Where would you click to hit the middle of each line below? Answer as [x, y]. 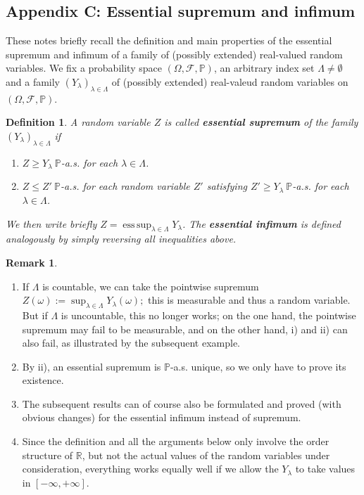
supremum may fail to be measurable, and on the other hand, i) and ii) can [185, 329]
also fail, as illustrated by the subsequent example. [131, 343]
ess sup [137, 225]
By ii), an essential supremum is [92, 366]
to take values [325, 469]
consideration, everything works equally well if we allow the [150, 469]
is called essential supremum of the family [261, 122]
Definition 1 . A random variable [78, 122]
